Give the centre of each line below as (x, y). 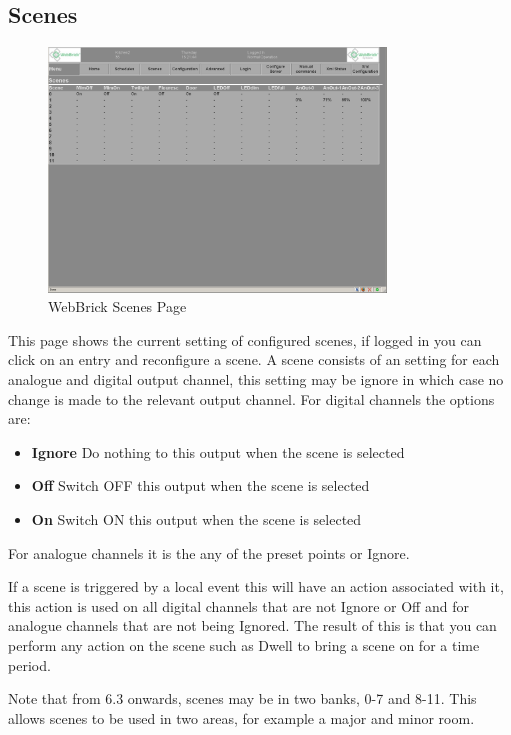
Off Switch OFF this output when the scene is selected (200, 485)
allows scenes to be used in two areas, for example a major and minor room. (241, 717)
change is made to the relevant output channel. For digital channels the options (251, 398)
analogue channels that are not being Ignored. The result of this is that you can (252, 625)
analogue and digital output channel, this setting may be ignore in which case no (256, 379)
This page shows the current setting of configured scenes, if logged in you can (245, 339)
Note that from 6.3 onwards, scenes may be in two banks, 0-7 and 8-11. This (242, 698)
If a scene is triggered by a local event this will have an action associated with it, (256, 586)
